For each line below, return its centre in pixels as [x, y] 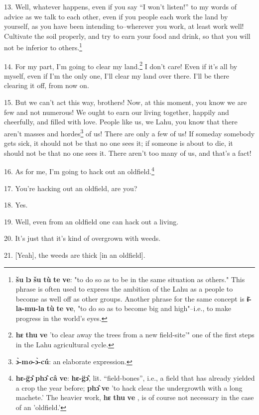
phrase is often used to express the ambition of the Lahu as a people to [124, 289]
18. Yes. [16, 205]
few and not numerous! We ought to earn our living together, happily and [117, 112]
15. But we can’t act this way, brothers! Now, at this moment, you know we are [126, 102]
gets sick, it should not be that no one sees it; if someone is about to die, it [119, 143]
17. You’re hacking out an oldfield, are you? [71, 188]
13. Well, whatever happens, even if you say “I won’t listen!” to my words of [121, 6]
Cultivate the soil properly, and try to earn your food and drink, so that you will [127, 36]
